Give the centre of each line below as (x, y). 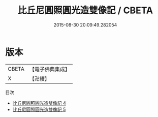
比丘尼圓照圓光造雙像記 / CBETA (85, 10)
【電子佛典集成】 (50, 69)
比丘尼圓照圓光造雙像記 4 (39, 103)
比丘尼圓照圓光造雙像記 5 (39, 109)
